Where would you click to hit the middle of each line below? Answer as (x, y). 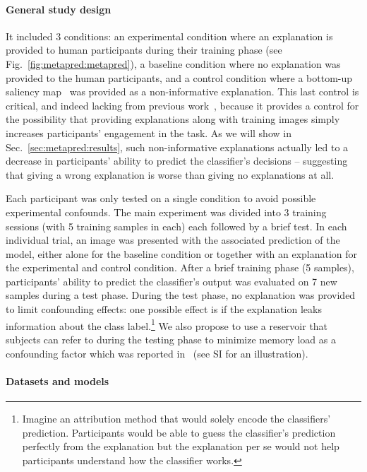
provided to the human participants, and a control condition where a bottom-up (179, 77)
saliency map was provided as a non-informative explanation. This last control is (182, 92)
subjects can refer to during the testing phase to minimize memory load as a (171, 339)
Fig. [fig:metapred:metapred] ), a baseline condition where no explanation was (173, 63)
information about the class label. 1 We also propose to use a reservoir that (167, 324)
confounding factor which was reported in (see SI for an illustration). (157, 353)
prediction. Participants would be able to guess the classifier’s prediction (179, 432)
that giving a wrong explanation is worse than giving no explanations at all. (170, 174)
